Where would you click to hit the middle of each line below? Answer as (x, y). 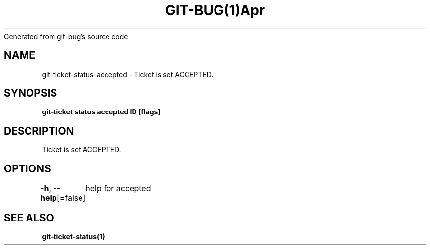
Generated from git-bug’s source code (66, 36)
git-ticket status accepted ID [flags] (101, 112)
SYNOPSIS (31, 93)
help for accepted (118, 188)
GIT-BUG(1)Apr (215, 10)
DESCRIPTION (39, 131)
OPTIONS (27, 168)
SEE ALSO (29, 218)
